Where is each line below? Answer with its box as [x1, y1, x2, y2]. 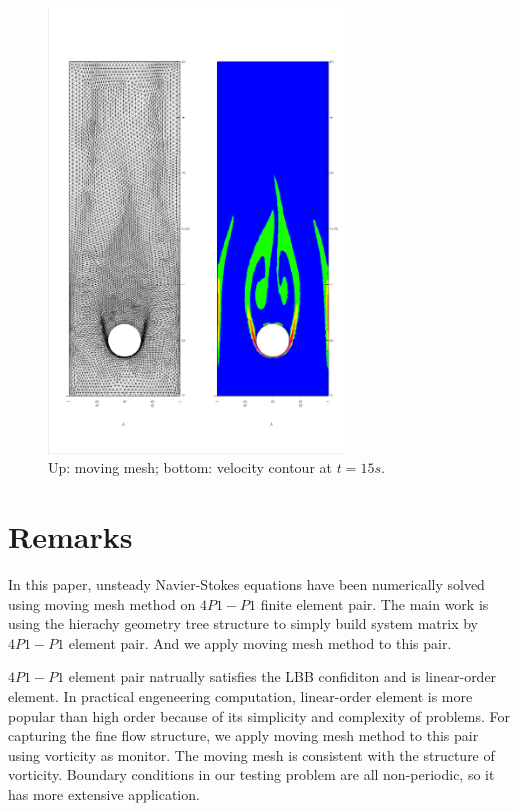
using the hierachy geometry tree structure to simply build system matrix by [8, 613, 478, 634]
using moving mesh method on [8, 593, 196, 614]
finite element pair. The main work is [260, 593, 489, 614]
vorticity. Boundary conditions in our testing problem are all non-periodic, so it [8, 764, 495, 785]
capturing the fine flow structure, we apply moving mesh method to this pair [8, 725, 479, 746]
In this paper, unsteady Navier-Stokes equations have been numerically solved [8, 573, 485, 594]
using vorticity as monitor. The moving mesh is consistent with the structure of [8, 744, 495, 765]
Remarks [8, 516, 133, 556]
